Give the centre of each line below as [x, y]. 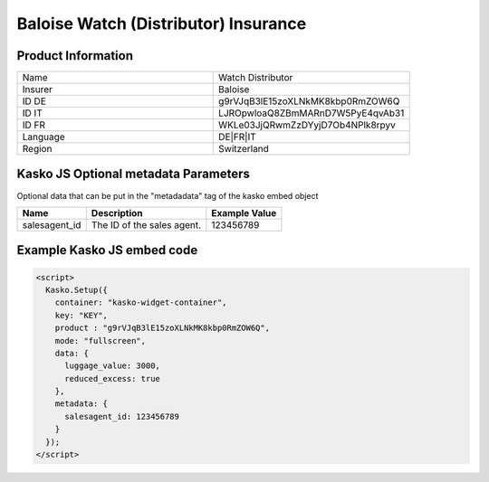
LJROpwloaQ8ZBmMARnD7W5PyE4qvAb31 [312, 113]
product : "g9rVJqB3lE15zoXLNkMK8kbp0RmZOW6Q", [163, 328]
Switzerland [244, 149]
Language [43, 137]
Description [117, 213]
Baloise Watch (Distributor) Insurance [162, 24]
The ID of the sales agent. [146, 224]
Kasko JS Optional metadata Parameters [134, 174]
